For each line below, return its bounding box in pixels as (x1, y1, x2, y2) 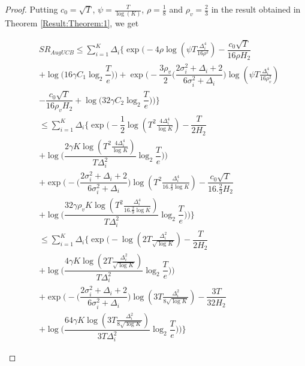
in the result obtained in (211, 3, 301, 15)
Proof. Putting (5, 3, 58, 15)
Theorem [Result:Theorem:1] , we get (5, 17, 139, 29)
